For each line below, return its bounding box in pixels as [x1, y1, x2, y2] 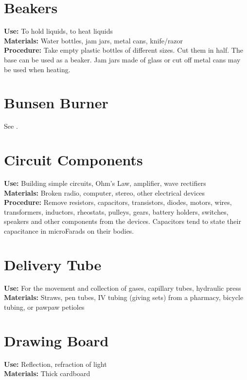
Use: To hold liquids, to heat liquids [4, 26, 113, 36]
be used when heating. [4, 64, 71, 74]
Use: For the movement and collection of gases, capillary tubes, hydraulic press [4, 282, 241, 293]
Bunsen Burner [4, 93, 108, 113]
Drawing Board [4, 330, 109, 350]
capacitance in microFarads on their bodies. [4, 225, 134, 236]
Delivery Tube [4, 254, 102, 274]
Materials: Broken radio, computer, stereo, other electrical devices [4, 187, 205, 198]
